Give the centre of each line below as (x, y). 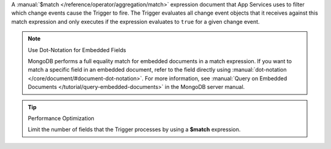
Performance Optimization (61, 118)
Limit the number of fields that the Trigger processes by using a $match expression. (134, 129)
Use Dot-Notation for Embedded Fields (77, 50)
